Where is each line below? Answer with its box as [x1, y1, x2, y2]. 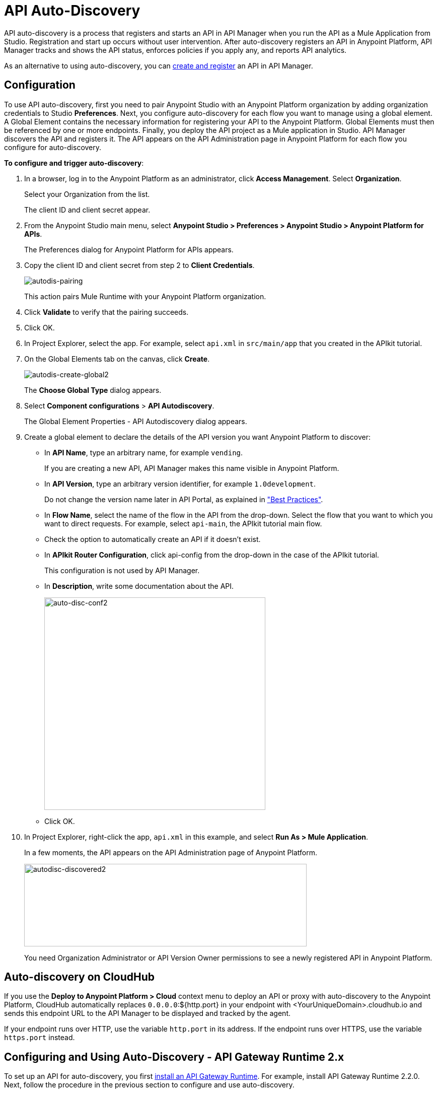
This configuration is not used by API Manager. [44, 566, 200, 575]
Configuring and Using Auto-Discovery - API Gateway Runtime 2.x [4, 1050, 344, 1063]
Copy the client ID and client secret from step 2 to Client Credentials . [24, 260, 255, 269]
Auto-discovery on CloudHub [4, 971, 155, 984]
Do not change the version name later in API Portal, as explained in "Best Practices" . [44, 495, 323, 504]
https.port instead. [4, 1033, 75, 1042]
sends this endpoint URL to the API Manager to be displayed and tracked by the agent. [4, 1009, 290, 1018]
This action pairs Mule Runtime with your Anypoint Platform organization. [24, 292, 266, 301]
